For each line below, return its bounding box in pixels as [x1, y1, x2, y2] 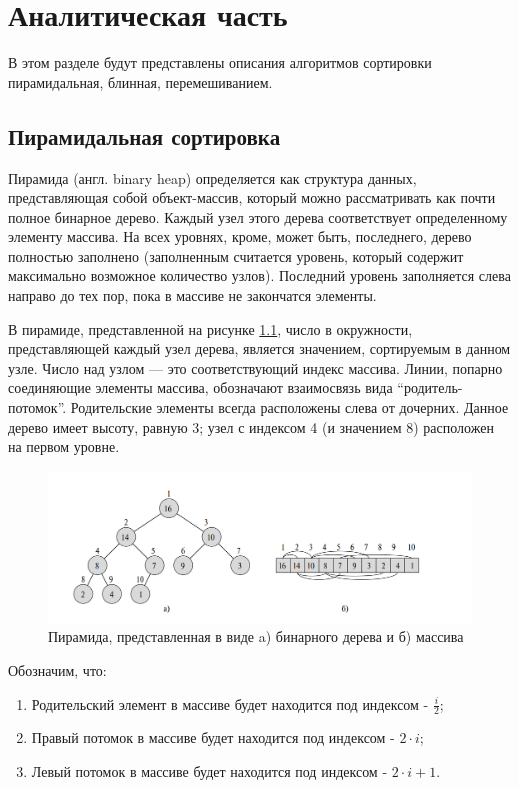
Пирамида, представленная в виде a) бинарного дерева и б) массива [48, 626, 464, 647]
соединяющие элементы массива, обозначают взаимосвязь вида [8, 377, 393, 398]
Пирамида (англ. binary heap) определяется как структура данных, [8, 167, 417, 188]
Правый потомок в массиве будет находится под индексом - [31, 727, 395, 748]
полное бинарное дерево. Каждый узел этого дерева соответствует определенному [8, 206, 508, 227]
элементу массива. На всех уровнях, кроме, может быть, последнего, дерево [8, 226, 472, 247]
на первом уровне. [8, 436, 120, 457]
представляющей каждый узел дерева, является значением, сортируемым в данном [8, 338, 511, 359]
